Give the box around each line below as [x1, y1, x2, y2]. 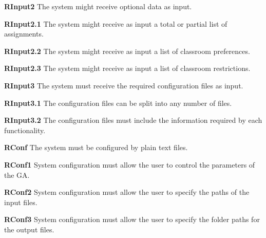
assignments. [4, 28, 44, 39]
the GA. [4, 169, 30, 180]
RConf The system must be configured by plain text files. [4, 142, 188, 153]
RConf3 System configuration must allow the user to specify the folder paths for [4, 214, 260, 225]
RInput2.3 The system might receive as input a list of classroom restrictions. [4, 63, 251, 74]
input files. [4, 196, 37, 207]
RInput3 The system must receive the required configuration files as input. [4, 80, 243, 90]
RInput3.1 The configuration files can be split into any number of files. [4, 97, 232, 108]
